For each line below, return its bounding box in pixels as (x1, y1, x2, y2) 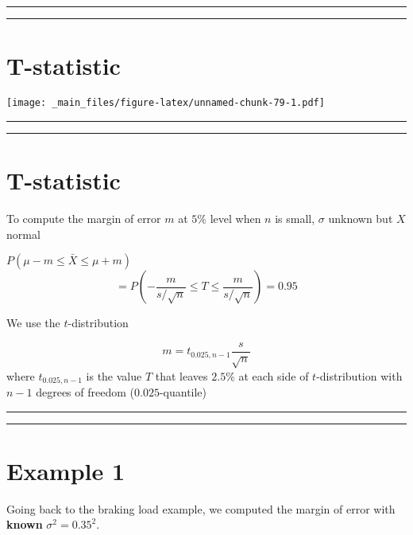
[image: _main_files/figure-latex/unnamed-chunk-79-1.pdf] (6, 97, 325, 109)
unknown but (328, 209, 393, 226)
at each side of (238, 367, 309, 384)
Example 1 (6, 454, 125, 486)
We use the (6, 314, 60, 331)
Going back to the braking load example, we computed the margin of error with (6, 500, 396, 517)
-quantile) (159, 383, 207, 400)
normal (6, 225, 41, 242)
